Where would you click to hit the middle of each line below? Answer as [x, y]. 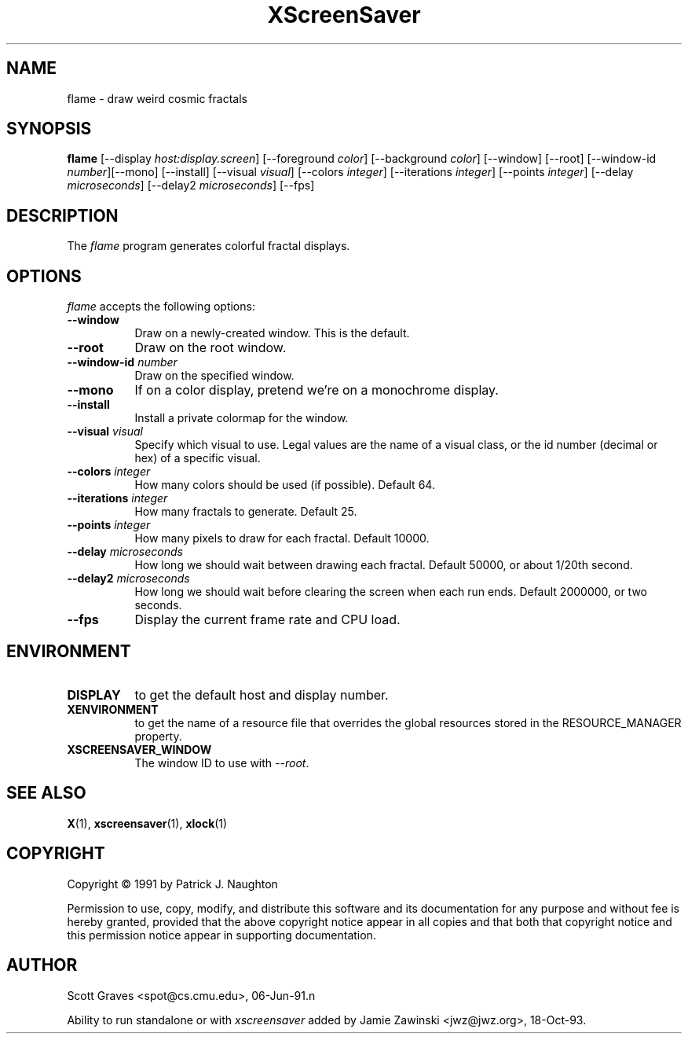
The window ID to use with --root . [222, 763]
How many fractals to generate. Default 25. [246, 512]
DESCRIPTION [62, 215]
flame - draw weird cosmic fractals [157, 98]
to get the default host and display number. [262, 695]
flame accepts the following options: [161, 307]
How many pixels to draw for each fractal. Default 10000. [282, 538]
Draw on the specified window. [214, 376]
